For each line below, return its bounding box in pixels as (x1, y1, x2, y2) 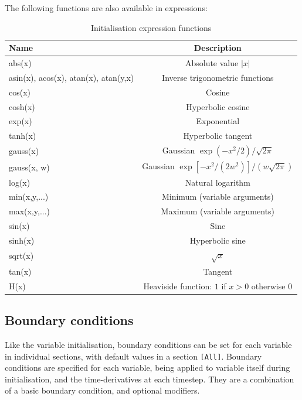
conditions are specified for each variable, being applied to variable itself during (5, 361, 290, 374)
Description (194, 42, 242, 54)
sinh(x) (9, 234, 35, 246)
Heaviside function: (143, 279, 212, 292)
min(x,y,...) (9, 190, 49, 203)
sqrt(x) (9, 249, 34, 262)
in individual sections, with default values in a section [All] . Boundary (5, 350, 262, 362)
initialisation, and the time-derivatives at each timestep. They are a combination (5, 372, 294, 385)
